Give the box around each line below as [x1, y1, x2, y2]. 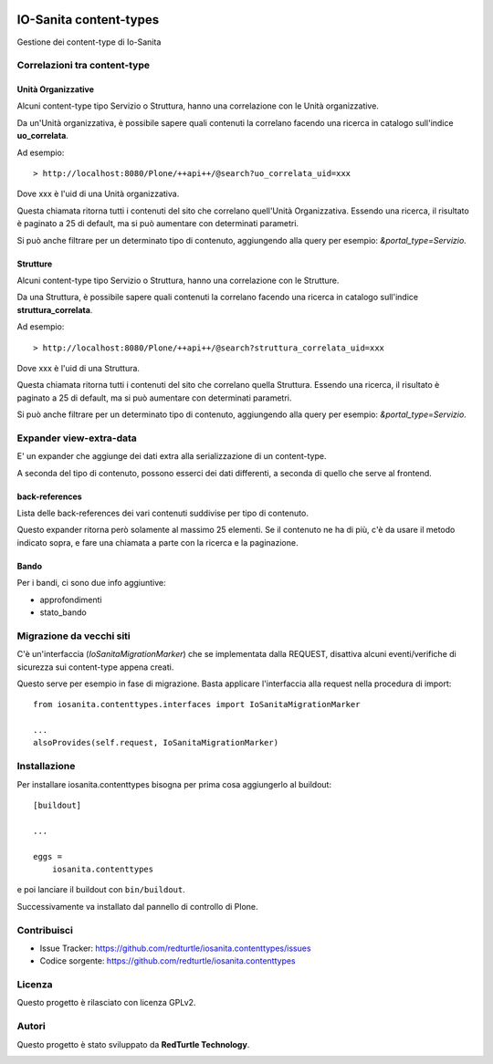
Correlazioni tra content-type [16, 59, 151, 72]
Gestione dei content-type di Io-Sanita [16, 37, 162, 47]
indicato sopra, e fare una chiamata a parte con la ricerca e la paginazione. [16, 537, 299, 548]
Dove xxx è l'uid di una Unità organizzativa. [16, 188, 180, 200]
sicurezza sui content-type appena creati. [16, 662, 174, 673]
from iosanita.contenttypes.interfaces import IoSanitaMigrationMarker [33, 699, 361, 710]
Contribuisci [16, 923, 73, 936]
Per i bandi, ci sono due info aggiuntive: [16, 578, 166, 589]
